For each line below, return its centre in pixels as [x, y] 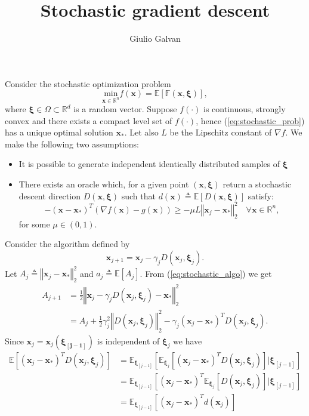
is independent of [128, 340]
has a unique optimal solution [59, 132]
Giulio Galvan [155, 38]
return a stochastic [257, 184]
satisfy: [261, 195]
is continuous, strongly [245, 109]
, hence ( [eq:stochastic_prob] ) [250, 120]
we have [188, 340]
